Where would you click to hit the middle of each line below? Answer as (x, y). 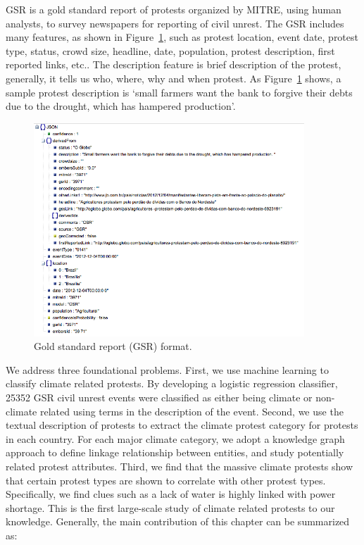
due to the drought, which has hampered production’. (121, 106)
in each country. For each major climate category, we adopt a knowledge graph (175, 438)
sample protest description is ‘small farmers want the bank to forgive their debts (179, 92)
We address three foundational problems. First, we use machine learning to (167, 369)
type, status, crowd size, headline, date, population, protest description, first (170, 50)
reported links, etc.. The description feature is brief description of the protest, (174, 64)
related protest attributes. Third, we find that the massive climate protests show (180, 466)
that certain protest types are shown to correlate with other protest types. (166, 480)
